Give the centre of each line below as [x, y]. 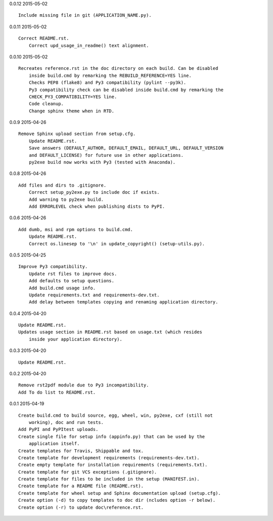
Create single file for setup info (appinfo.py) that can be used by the [112, 437]
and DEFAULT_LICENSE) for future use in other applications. [106, 155]
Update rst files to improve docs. [73, 274]
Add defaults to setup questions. [72, 281]
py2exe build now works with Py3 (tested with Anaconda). [102, 162]
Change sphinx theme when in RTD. [72, 111]
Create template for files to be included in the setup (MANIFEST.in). [109, 479]
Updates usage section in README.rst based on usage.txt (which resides [110, 332]
